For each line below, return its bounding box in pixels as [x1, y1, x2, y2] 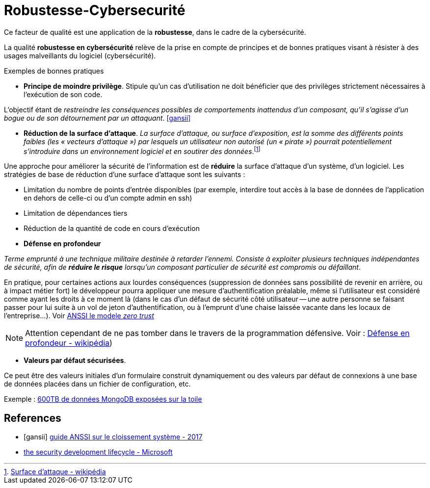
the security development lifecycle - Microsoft [24, 448, 173, 457]
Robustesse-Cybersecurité [4, 2, 186, 19]
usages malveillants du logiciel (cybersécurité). [4, 51, 156, 60]
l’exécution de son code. [24, 90, 103, 99]
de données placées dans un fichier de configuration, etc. [4, 380, 191, 388]
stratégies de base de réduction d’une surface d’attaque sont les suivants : [4, 170, 245, 179]
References [4, 411, 61, 424]
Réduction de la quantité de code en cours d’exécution [24, 224, 200, 233]
